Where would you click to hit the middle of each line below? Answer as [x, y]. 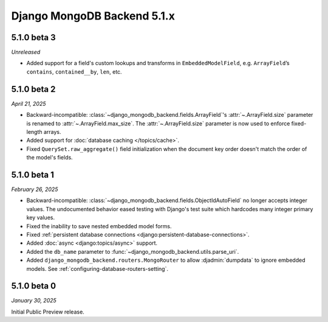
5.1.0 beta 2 [33, 89]
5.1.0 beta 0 [34, 286]
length [34, 131]
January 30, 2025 [34, 301]
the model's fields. [50, 158]
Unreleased [26, 52]
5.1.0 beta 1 [33, 174]
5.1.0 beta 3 [33, 37]
